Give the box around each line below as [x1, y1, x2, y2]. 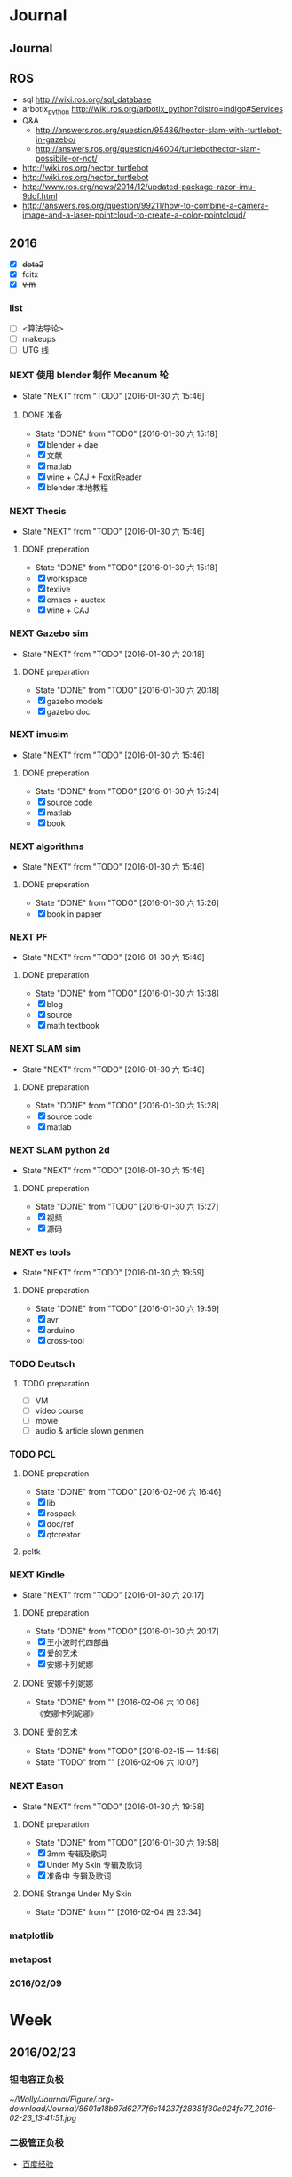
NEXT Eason [9, 1780, 64, 1792]
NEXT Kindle [9, 1569, 65, 1581]
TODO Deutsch [9, 1358, 75, 1371]
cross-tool [46, 1336, 84, 1347]
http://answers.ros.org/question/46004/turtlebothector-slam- [35, 144, 261, 155]
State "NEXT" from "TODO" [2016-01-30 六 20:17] [21, 1590, 205, 1601]
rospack [46, 1508, 77, 1519]
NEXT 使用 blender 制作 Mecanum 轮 [9, 369, 169, 381]
